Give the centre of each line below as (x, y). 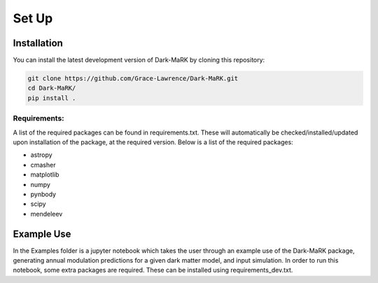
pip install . (52, 98)
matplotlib (45, 174)
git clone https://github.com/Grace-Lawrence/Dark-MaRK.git (133, 78)
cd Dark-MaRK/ (52, 88)
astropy (41, 155)
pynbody (43, 194)
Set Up (33, 18)
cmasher (43, 165)
